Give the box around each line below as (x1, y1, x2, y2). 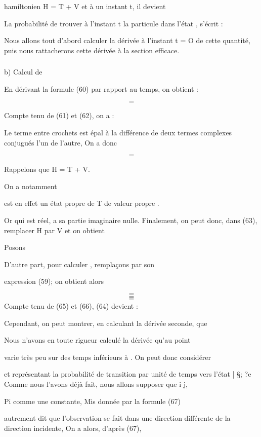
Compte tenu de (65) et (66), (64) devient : (4, 301, 138, 311)
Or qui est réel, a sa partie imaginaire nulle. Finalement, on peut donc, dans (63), (4, 215, 257, 226)
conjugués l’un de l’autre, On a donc (4, 137, 117, 148)
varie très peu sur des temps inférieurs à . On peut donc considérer (4, 351, 211, 362)
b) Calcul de (4, 66, 42, 77)
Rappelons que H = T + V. (4, 164, 90, 174)
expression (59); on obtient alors (4, 276, 104, 286)
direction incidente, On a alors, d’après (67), (4, 422, 142, 433)
